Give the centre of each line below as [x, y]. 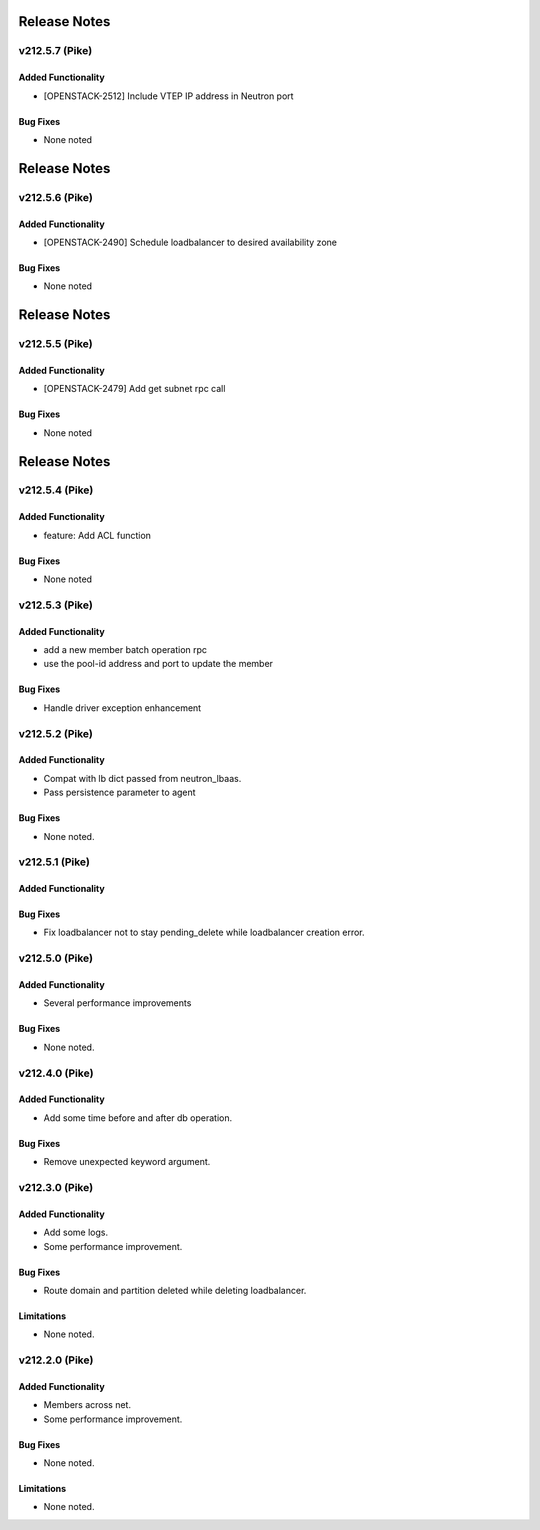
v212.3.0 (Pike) [56, 1187]
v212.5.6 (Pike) [56, 197]
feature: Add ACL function [97, 535]
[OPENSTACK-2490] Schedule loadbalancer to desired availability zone [190, 242]
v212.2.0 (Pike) [56, 1360]
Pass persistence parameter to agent [119, 792]
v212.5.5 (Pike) [56, 344]
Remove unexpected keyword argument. [127, 1162]
